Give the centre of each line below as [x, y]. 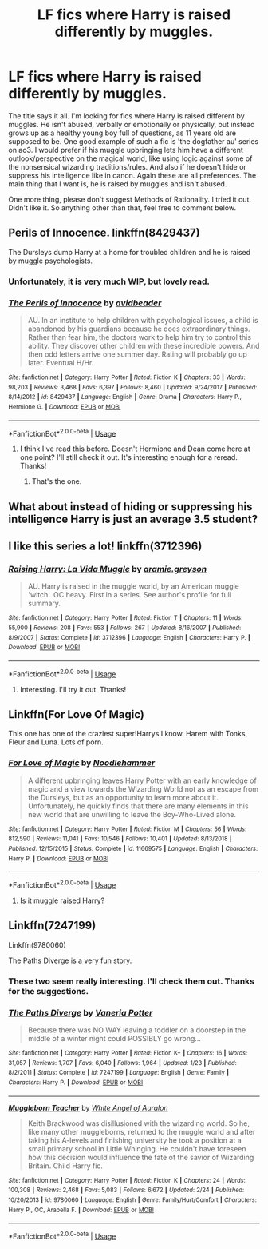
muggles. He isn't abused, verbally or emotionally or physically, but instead [132, 124]
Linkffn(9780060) [37, 944]
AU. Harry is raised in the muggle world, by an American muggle [133, 586]
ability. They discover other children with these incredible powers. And [144, 345]
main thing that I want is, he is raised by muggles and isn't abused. [118, 184]
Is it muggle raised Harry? [62, 900]
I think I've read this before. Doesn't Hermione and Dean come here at [135, 449]
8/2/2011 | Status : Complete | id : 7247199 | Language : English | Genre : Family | [119, 1073]
